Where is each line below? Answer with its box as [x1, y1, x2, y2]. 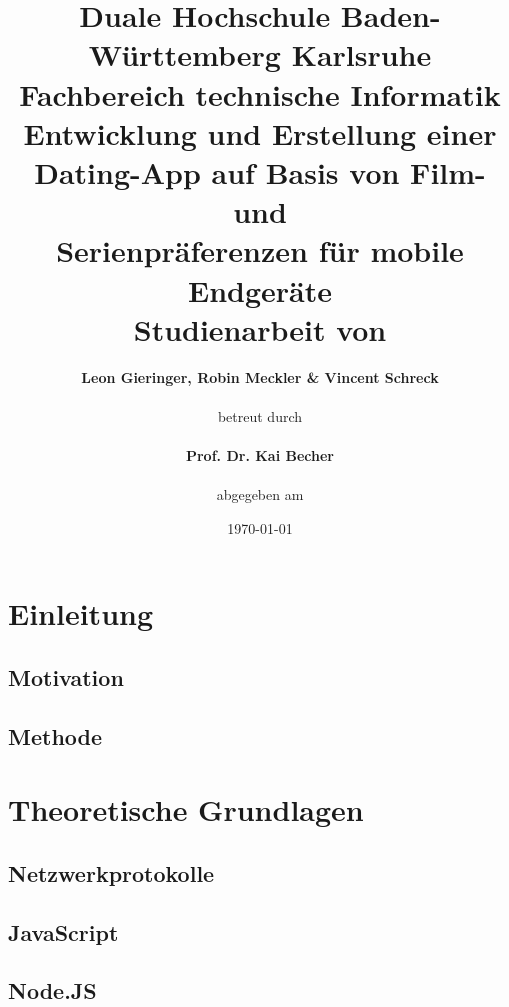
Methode [8, 720, 103, 751]
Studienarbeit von [133, 308, 387, 349]
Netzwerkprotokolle [8, 857, 215, 888]
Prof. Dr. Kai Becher [185, 445, 334, 465]
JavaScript [8, 916, 119, 947]
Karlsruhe [291, 34, 432, 75]
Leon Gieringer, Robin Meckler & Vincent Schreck [81, 366, 439, 387]
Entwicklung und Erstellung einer [23, 112, 497, 153]
